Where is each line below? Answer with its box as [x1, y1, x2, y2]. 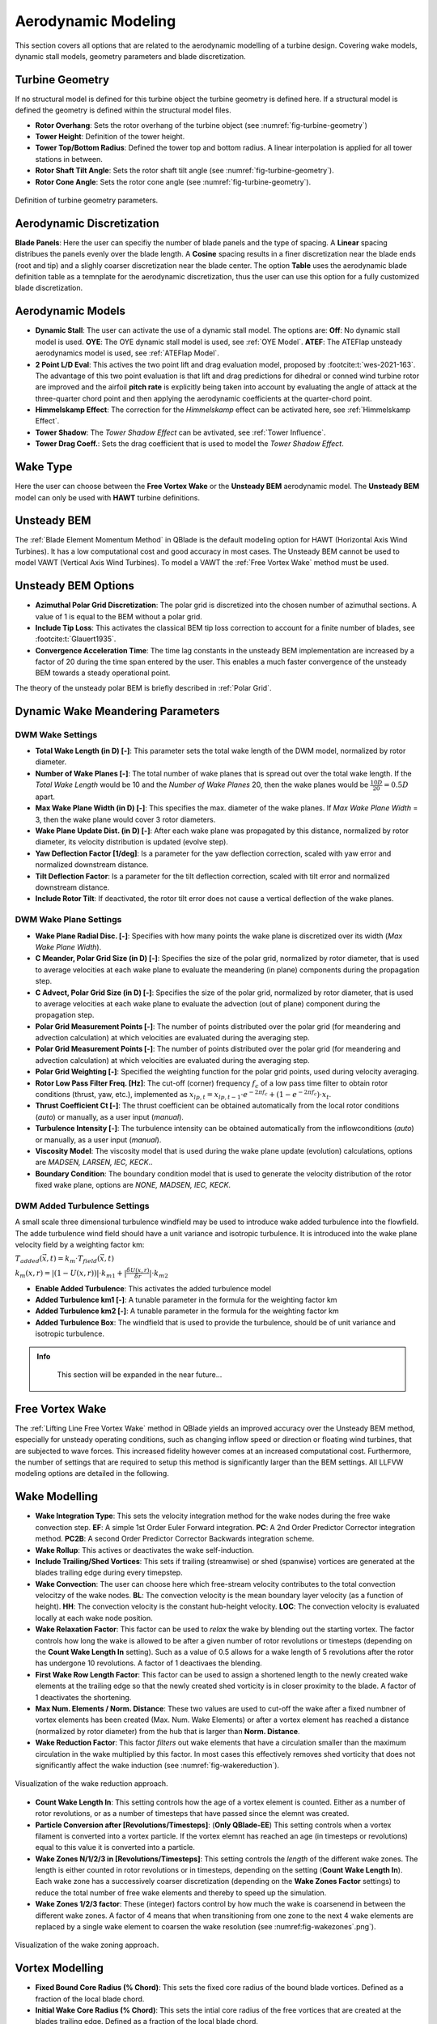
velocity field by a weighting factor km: [15, 1239, 145, 1250]
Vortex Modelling [15, 1962, 104, 1975]
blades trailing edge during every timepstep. [35, 1567, 183, 1578]
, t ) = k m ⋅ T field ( [46, 1254, 100, 1265]
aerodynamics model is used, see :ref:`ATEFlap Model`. [35, 348, 220, 358]
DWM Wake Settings [15, 729, 98, 740]
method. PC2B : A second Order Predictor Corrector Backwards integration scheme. [35, 1534, 315, 1544]
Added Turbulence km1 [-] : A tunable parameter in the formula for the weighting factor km [35, 1295, 337, 1305]
